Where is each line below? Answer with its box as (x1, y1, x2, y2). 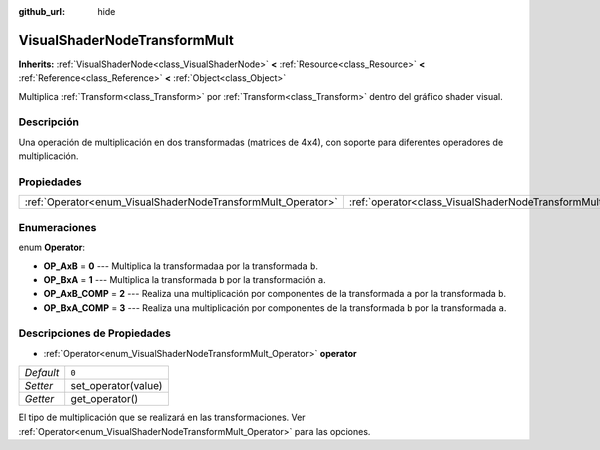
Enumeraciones (18, 220, 97, 234)
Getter (24, 392, 55, 406)
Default (24, 366, 60, 380)
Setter (24, 379, 54, 393)
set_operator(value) (70, 379, 163, 393)
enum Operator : (18, 241, 85, 254)
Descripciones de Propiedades (18, 326, 172, 340)
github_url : (18, 6, 65, 17)
